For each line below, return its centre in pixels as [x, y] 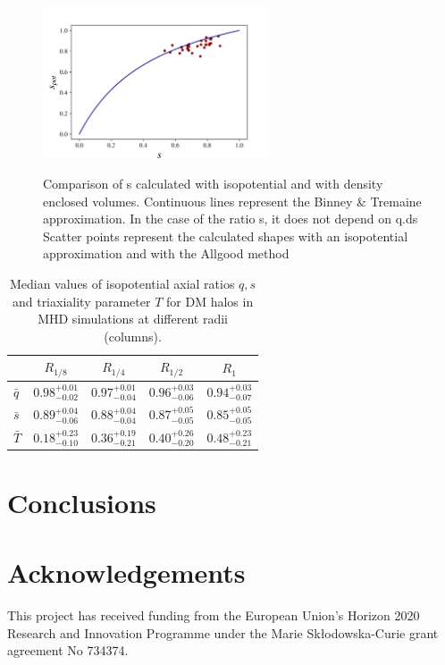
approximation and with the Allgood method [166, 253]
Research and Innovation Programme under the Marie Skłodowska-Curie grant [223, 632]
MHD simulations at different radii [133, 319]
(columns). [133, 336]
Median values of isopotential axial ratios [122, 283]
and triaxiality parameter [81, 301]
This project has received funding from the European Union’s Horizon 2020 [214, 615]
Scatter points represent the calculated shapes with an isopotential [226, 236]
